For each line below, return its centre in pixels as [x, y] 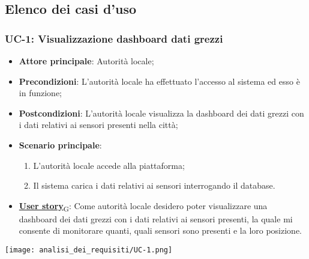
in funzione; [40, 93]
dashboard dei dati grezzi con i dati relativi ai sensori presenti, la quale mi [156, 218]
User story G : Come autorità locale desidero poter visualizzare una [143, 206]
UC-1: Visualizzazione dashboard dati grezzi [114, 38]
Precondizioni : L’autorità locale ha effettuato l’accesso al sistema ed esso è [159, 81]
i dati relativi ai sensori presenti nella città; [98, 125]
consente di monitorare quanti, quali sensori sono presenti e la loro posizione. [160, 230]
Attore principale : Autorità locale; [86, 61]
